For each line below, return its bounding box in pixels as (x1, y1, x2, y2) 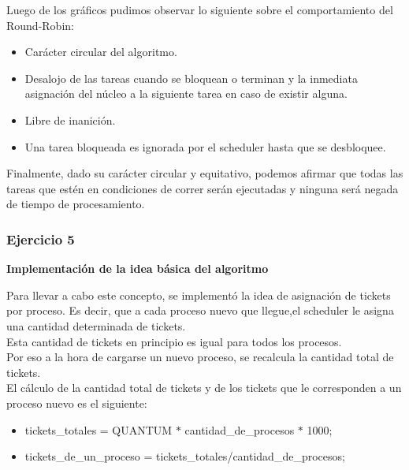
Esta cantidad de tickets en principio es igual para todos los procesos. (6, 333, 342, 349)
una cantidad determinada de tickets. (6, 317, 186, 334)
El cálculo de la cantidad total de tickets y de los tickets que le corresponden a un (6, 379, 402, 396)
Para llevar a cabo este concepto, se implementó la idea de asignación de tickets (6, 286, 391, 303)
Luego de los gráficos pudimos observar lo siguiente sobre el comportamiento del (6, 2, 393, 17)
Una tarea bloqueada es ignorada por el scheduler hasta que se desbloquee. (24, 138, 386, 155)
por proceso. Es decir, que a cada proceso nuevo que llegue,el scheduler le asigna (6, 302, 394, 319)
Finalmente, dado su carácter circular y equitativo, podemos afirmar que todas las (6, 165, 403, 181)
